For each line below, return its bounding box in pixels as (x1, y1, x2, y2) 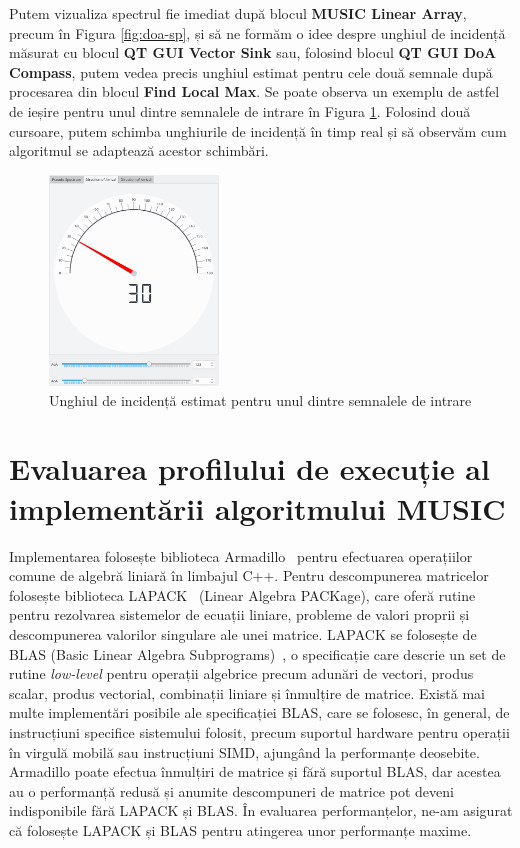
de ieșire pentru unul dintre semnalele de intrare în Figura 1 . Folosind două (9, 100, 471, 121)
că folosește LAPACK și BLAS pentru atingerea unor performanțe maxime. (9, 819, 472, 840)
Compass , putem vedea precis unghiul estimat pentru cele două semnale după (9, 61, 493, 82)
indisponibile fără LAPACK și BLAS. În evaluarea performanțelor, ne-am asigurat (9, 800, 513, 821)
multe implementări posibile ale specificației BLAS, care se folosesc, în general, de (9, 702, 510, 723)
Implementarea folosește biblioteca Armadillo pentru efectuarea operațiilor (9, 545, 473, 566)
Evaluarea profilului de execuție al (9, 448, 490, 489)
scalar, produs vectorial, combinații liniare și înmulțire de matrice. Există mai (9, 682, 485, 703)
